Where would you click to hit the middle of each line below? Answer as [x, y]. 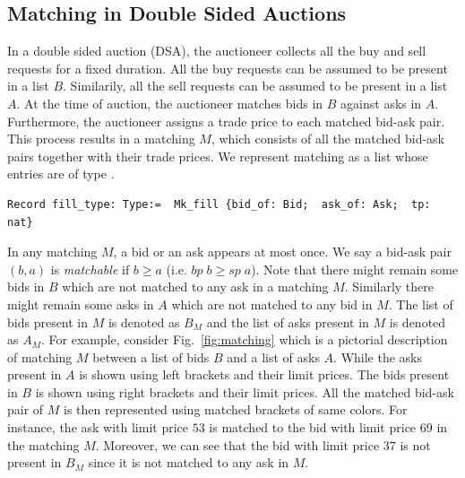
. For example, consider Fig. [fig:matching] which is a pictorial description [244, 339]
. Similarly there [389, 287]
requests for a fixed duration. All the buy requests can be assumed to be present [228, 68]
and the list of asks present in [288, 322]
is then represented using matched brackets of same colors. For [236, 409]
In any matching [52, 252]
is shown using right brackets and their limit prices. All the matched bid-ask [245, 391]
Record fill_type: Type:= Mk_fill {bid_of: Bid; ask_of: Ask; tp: [219, 204]
